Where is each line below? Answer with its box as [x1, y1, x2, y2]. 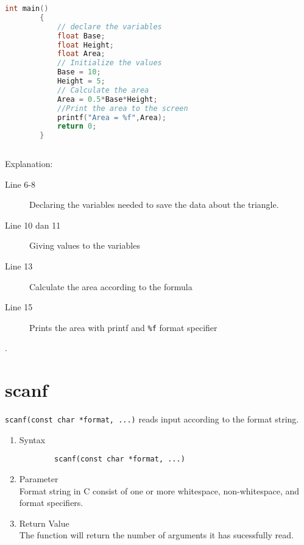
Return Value [19, 516, 69, 529]
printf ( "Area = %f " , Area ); [57, 113, 166, 122]
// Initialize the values [57, 59, 162, 68]
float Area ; [57, 49, 105, 59]
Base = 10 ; [57, 68, 101, 77]
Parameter [19, 472, 58, 485]
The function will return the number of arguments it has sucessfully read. [19, 529, 294, 541]
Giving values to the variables [29, 239, 140, 252]
